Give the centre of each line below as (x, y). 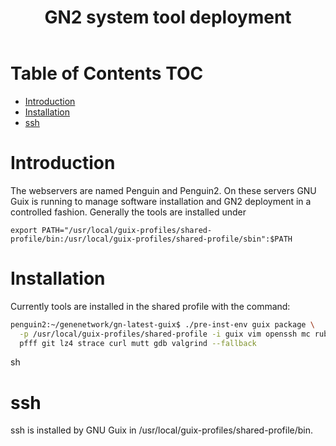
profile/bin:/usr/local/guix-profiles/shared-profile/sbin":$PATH (151, 239)
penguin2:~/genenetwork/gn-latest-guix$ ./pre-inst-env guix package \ (162, 324)
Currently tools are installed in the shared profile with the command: (150, 306)
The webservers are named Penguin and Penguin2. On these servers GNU (163, 190)
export (24, 230)
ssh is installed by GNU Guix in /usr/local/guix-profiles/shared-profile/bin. (162, 430)
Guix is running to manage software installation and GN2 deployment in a (161, 201)
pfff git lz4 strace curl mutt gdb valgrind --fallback (138, 343)
